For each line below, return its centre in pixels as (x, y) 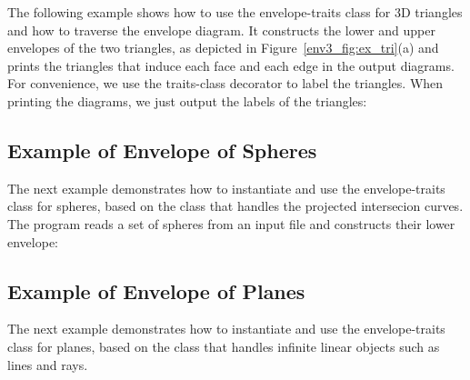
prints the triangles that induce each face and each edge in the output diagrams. (231, 65)
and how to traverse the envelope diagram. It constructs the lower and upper (222, 30)
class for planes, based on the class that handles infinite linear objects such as (224, 346)
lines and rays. (48, 364)
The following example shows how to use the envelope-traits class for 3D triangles (235, 12)
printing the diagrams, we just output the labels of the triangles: (187, 100)
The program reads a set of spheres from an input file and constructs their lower (231, 223)
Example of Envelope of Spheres (162, 150)
